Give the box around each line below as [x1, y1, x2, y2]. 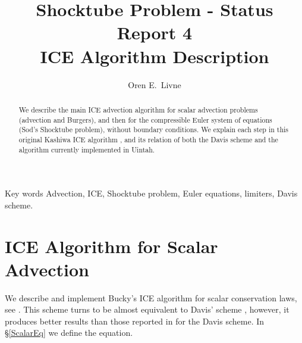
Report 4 [117, 20, 193, 45]
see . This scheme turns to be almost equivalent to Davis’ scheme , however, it [5, 303, 290, 316]
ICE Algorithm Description [40, 43, 269, 68]
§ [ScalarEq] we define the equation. [5, 326, 133, 339]
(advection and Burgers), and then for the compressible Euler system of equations [18, 114, 272, 124]
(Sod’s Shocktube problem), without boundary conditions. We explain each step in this [18, 124, 289, 135]
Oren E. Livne [128, 78, 181, 91]
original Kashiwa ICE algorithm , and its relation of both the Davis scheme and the [18, 134, 278, 144]
